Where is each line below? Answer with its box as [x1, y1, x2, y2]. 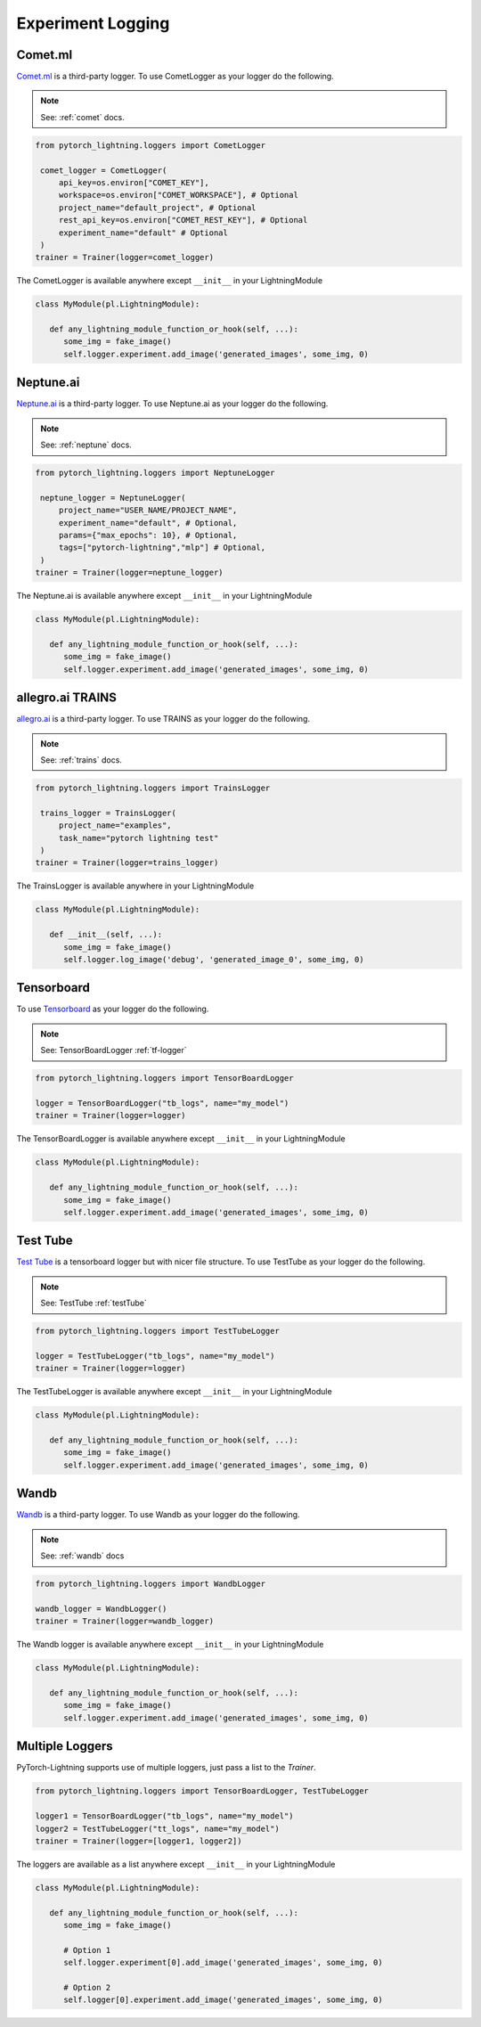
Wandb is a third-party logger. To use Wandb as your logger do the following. [16, 1509, 300, 1520]
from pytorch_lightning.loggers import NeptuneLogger [35, 468, 275, 478]
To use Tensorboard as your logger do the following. [16, 1003, 209, 1015]
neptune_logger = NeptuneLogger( [40, 493, 186, 503]
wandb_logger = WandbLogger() [35, 1604, 167, 1614]
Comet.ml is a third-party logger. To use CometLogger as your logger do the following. [16, 71, 334, 82]
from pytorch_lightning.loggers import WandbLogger [35, 1579, 266, 1590]
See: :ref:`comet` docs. [40, 111, 125, 122]
